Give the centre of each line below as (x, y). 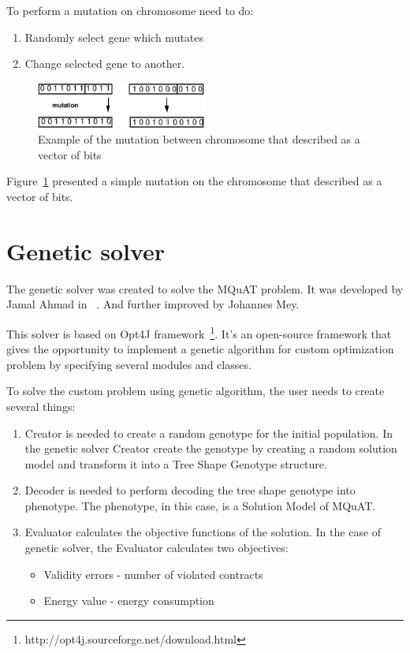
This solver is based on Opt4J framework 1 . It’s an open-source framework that (199, 332)
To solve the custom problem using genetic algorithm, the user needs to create (196, 391)
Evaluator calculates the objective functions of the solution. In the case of (203, 532)
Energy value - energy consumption (129, 601)
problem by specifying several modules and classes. (129, 364)
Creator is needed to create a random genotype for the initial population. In (209, 433)
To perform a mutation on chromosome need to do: (130, 10)
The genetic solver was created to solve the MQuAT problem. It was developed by (205, 288)
